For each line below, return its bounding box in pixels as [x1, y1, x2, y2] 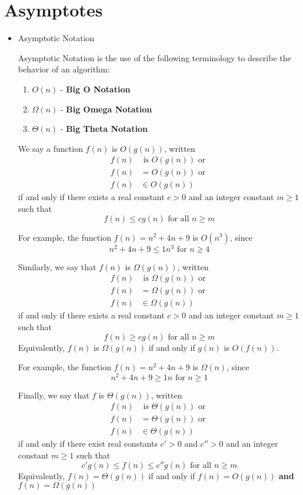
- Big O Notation [60, 82, 131, 95]
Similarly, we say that [18, 260, 96, 273]
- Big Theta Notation [60, 122, 148, 135]
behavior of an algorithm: [18, 63, 110, 75]
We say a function [18, 142, 83, 154]
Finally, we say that [18, 388, 89, 401]
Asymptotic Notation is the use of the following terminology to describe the [18, 51, 291, 64]
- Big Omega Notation [60, 102, 152, 115]
